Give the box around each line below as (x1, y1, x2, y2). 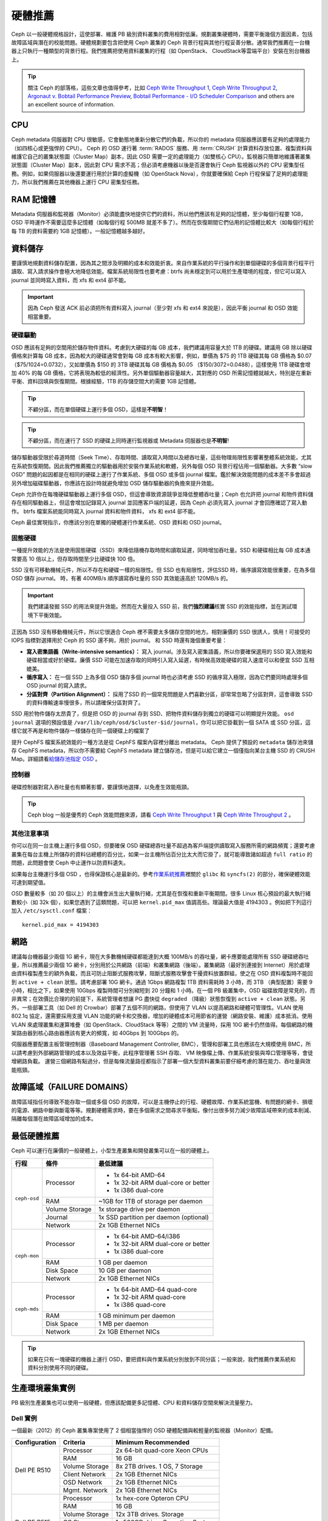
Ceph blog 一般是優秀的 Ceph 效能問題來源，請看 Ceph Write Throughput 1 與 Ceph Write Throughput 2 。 (27, 811, 295, 818)
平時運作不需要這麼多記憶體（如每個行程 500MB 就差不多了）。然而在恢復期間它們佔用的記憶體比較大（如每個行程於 (24, 219, 314, 226)
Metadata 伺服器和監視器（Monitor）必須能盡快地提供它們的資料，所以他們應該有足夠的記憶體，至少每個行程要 (11, 211, 290, 218)
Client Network (63, 1470, 106, 1478)
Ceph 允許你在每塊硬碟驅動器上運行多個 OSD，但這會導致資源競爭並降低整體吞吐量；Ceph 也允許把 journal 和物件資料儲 (11, 490, 314, 498)
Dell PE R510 (15, 1466, 51, 1475)
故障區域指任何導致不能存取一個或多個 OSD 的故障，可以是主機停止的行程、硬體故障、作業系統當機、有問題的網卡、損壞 (11, 1098, 313, 1105)
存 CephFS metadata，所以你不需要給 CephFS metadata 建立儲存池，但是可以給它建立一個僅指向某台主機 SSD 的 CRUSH (11, 747, 315, 754)
